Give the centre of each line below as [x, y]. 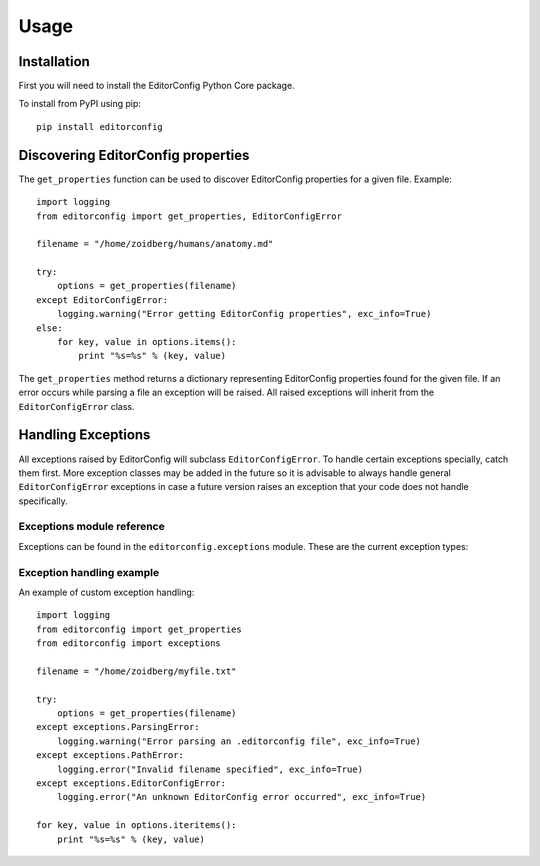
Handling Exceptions [84, 435]
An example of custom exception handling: [106, 592]
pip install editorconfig [100, 126]
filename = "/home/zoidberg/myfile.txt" [136, 671]
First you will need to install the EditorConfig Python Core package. [156, 86]
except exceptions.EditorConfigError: [131, 783]
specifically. [43, 501]
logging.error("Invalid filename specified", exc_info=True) [210, 769]
